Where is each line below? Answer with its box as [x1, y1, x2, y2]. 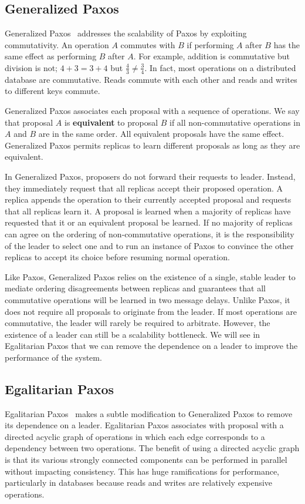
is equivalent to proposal [65, 116, 158, 128]
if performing [187, 38, 234, 51]
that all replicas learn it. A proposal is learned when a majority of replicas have [5, 204, 291, 217]
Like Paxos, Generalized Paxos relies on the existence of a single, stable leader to [5, 270, 296, 283]
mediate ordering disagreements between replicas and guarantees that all [5, 282, 266, 294]
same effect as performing [5, 50, 97, 62]
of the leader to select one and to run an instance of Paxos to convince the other [5, 239, 294, 251]
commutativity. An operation [5, 38, 109, 51]
